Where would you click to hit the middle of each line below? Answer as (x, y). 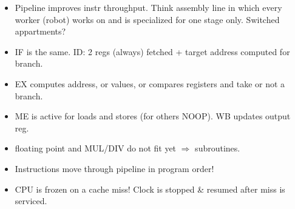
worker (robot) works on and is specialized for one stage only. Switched (147, 19)
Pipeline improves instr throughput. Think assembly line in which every (148, 7)
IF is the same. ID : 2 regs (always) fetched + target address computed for (152, 51)
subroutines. (218, 148)
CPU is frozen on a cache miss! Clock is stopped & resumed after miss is (150, 189)
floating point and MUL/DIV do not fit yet (96, 148)
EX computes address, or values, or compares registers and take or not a (150, 83)
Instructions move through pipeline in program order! (114, 168)
